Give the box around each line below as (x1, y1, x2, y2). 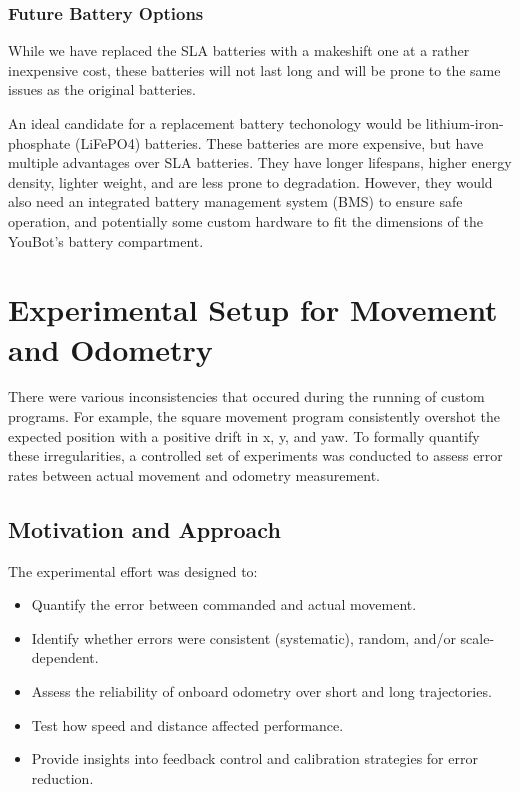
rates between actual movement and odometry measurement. (8, 464, 380, 485)
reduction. (31, 767, 94, 788)
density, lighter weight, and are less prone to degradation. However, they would (8, 171, 493, 192)
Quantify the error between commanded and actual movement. (31, 594, 417, 615)
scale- (460, 627, 495, 648)
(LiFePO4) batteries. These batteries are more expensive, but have (74, 132, 484, 153)
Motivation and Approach (8, 513, 281, 544)
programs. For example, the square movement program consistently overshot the (8, 406, 500, 427)
